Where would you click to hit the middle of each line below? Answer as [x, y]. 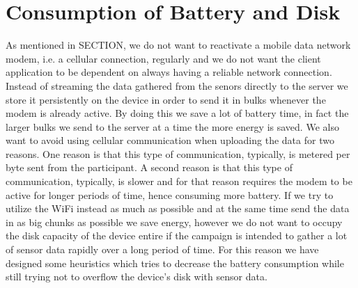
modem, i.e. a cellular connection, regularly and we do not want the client [163, 58]
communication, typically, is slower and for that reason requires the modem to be [179, 181]
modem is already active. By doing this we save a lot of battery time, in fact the [177, 113]
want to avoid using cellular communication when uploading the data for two [170, 140]
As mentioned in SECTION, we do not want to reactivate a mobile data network [178, 45]
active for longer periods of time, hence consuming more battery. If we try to [170, 194]
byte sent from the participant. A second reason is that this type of [149, 167]
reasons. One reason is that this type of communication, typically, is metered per [178, 153]
